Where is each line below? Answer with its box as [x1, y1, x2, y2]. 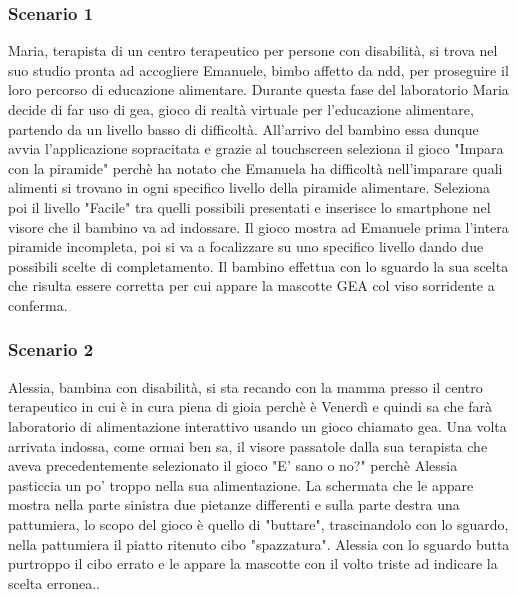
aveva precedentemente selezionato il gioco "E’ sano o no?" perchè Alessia [8, 455, 458, 476]
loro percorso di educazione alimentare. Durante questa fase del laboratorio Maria [8, 79, 509, 100]
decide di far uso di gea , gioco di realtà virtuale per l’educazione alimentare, [8, 99, 474, 119]
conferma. [8, 294, 68, 315]
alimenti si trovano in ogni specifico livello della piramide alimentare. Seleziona [8, 177, 491, 198]
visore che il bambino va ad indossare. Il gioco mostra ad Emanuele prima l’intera [8, 216, 509, 237]
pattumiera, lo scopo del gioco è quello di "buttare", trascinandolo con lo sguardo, [8, 513, 509, 534]
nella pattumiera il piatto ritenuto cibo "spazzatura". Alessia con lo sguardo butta [8, 533, 510, 554]
